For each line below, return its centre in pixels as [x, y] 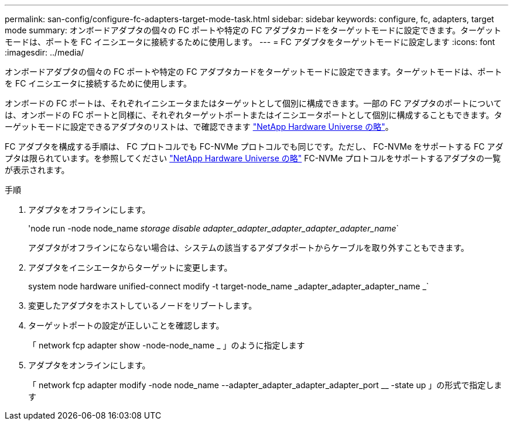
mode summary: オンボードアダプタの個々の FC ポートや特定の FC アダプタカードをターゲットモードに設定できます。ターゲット [253, 30]
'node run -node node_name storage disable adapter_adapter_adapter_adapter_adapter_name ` [214, 228]
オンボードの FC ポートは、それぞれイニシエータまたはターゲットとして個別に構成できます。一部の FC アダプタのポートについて [253, 103]
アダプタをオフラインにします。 [89, 210]
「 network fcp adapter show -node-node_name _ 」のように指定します [167, 345]
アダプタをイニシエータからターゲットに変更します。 [130, 267]
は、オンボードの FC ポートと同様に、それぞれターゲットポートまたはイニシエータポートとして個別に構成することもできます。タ [254, 115]
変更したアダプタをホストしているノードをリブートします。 [143, 305]
